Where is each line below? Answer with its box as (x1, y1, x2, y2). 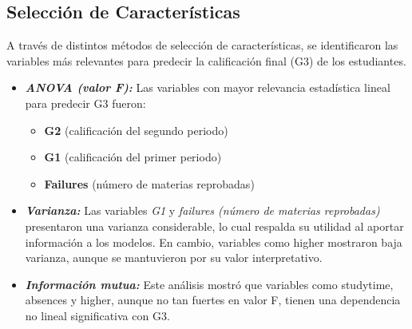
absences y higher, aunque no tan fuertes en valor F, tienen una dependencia (25, 291, 401, 308)
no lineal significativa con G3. (25, 307, 170, 323)
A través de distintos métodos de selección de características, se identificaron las (6, 37, 398, 54)
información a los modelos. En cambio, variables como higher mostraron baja (25, 233, 402, 250)
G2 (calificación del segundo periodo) (44, 121, 228, 138)
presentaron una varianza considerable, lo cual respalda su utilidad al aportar (25, 217, 404, 234)
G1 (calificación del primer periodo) (44, 149, 222, 165)
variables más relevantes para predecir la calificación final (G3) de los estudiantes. (6, 52, 406, 69)
